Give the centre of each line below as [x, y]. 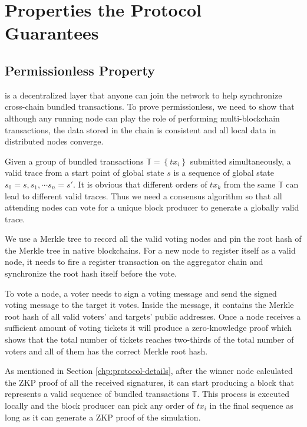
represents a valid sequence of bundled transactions [97, 394]
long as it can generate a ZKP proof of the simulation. [103, 417]
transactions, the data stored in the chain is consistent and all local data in [141, 129]
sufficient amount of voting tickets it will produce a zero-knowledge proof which [148, 328]
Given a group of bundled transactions [74, 161]
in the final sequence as [251, 405]
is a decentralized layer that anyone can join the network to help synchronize [143, 95]
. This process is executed [243, 394]
